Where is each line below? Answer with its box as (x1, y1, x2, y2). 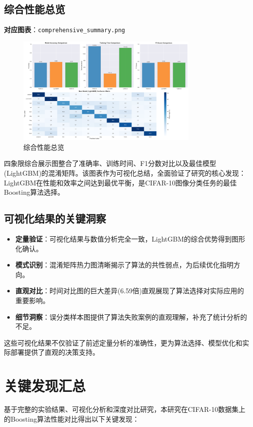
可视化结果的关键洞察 (4, 211, 106, 226)
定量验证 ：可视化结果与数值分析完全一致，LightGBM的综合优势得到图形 (15, 234, 246, 244)
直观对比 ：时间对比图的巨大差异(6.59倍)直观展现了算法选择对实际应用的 (15, 285, 244, 296)
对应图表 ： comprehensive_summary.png (4, 24, 125, 35)
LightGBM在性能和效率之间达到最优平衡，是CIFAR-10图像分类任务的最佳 (4, 177, 237, 187)
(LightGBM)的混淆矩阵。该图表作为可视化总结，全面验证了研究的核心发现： (4, 168, 246, 178)
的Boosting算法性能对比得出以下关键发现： (4, 413, 139, 424)
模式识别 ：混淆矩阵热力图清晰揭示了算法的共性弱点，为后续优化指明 (15, 260, 234, 270)
